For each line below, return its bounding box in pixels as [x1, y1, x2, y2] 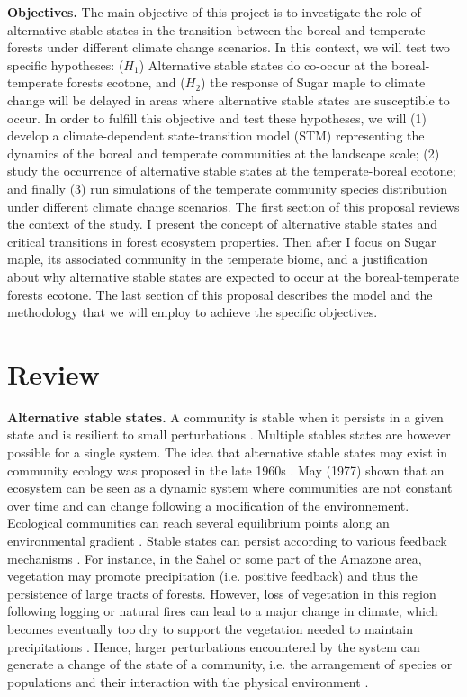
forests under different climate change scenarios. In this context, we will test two [7, 38, 451, 57]
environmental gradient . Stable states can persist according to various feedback [7, 530, 447, 549]
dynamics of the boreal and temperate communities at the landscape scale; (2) [7, 143, 440, 162]
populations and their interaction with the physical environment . [7, 672, 369, 691]
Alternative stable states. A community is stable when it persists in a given [7, 407, 444, 426]
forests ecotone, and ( [67, 73, 185, 92]
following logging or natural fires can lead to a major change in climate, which [7, 602, 438, 620]
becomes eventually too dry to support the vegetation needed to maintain [7, 619, 413, 638]
